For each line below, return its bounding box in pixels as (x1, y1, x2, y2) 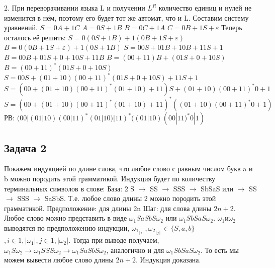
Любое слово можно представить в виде (4, 213, 127, 223)
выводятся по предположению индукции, (4, 223, 130, 233)
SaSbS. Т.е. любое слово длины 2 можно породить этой (44, 193, 216, 204)
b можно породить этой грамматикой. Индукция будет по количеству (4, 173, 215, 184)
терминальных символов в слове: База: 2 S (4, 183, 135, 193)
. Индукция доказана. (136, 254, 201, 265)
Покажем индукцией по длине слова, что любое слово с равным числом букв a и (4, 163, 253, 174)
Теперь (221, 22, 242, 33)
